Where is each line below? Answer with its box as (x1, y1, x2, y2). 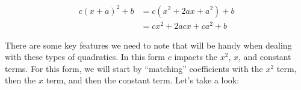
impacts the (174, 50, 218, 63)
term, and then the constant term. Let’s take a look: (46, 74, 240, 86)
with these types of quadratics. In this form (5, 50, 165, 63)
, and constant (238, 50, 291, 63)
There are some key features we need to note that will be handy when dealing (5, 38, 292, 51)
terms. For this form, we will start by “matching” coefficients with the (5, 62, 263, 74)
